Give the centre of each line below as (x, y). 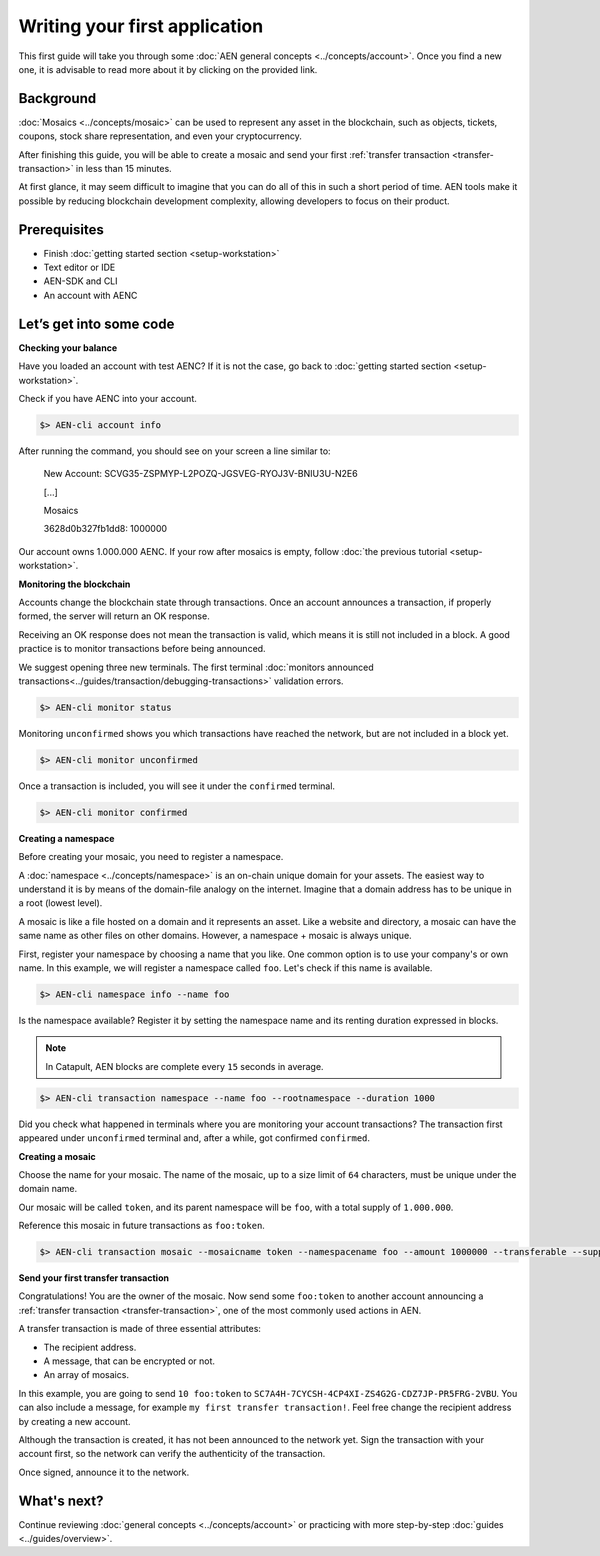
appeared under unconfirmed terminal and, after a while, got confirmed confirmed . (194, 1138)
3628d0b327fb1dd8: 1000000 (105, 529)
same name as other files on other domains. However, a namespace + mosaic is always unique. (215, 936)
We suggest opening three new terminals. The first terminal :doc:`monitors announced (196, 667)
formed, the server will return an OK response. (114, 616)
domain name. (48, 1189)
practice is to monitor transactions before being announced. (142, 649)
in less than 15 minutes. (123, 169)
